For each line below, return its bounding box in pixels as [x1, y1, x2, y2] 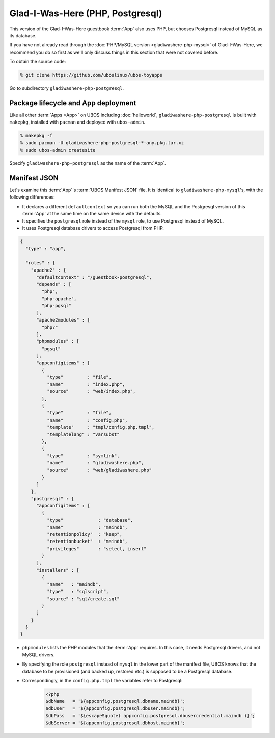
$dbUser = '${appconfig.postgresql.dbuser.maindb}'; [45, 705, 185, 711]
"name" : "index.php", [46, 381, 125, 387]
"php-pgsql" [41, 303, 71, 309]
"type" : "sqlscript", [46, 588, 109, 595]
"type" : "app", [25, 245, 66, 252]
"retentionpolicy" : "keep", [46, 531, 122, 537]
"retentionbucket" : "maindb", [46, 538, 128, 545]
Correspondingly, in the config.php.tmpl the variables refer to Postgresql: [22, 678, 183, 683]
